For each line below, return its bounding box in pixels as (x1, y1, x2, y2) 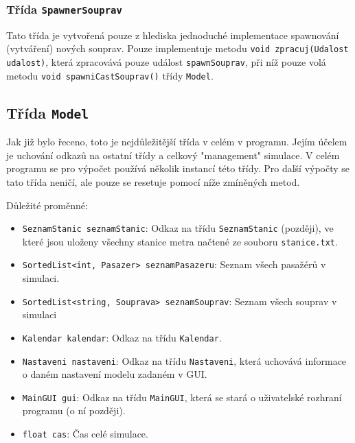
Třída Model (6, 101, 89, 123)
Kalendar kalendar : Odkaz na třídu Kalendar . (22, 330, 222, 344)
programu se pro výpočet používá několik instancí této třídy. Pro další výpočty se (6, 161, 350, 176)
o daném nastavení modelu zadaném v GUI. (22, 367, 207, 381)
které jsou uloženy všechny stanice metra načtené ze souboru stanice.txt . (22, 234, 338, 248)
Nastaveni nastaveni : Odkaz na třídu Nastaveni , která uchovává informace (22, 353, 347, 368)
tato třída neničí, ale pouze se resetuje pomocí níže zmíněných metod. (6, 174, 300, 189)
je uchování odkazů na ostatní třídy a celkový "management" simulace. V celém (6, 147, 340, 162)
